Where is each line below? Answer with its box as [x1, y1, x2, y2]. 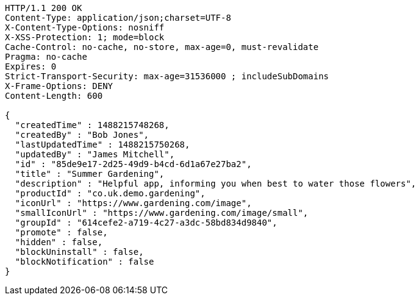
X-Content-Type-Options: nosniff [5, 23, 165, 32]
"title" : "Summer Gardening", [15, 169, 165, 179]
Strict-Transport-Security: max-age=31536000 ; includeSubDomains [5, 71, 329, 81]
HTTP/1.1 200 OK [5, 3, 82, 13]
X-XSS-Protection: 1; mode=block [5, 32, 165, 42]
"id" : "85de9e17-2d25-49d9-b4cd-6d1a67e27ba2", [15, 159, 252, 169]
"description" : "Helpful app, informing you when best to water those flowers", [15, 179, 417, 188]
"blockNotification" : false [15, 257, 154, 266]
